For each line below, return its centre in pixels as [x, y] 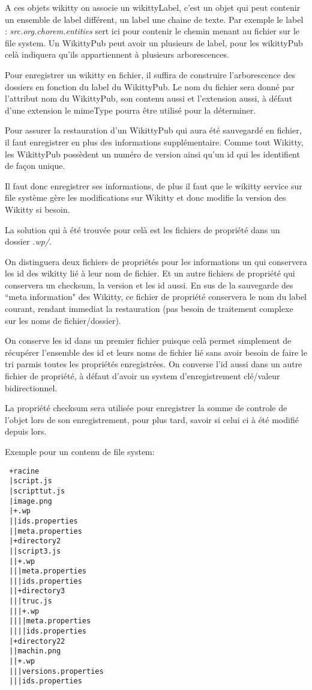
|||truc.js [31, 601]
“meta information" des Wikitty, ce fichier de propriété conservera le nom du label [156, 297]
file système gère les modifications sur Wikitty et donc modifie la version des [145, 197]
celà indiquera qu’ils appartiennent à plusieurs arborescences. [117, 54]
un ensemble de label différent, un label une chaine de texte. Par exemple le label [154, 19]
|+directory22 [37, 641]
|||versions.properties [56, 671]
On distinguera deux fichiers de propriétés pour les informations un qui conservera [156, 261]
